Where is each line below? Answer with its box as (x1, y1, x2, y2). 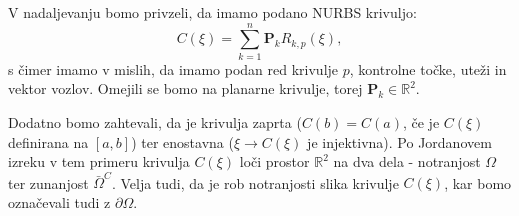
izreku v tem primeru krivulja (8, 151, 190, 172)
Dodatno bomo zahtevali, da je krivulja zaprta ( (8, 111, 302, 132)
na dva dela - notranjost (333, 151, 481, 172)
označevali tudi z (8, 192, 111, 212)
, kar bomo (444, 172, 512, 193)
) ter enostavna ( (131, 131, 234, 152)
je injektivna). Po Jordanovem (307, 131, 492, 152)
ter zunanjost (8, 172, 89, 193)
